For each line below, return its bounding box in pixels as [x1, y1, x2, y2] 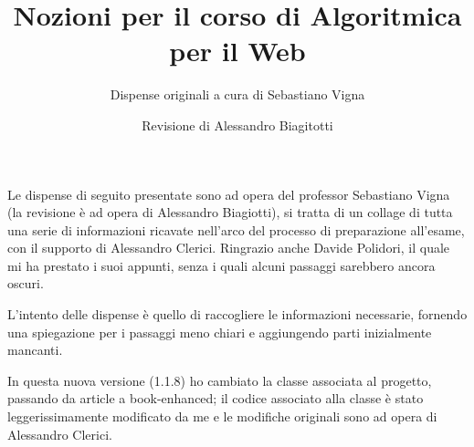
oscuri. [7, 274, 44, 293]
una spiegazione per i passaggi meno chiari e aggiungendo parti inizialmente [7, 322, 432, 341]
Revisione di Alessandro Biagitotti [142, 115, 333, 134]
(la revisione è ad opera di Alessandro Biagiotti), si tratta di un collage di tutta [7, 203, 453, 222]
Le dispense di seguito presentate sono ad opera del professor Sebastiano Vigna [7, 184, 450, 203]
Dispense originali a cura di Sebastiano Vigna [110, 85, 365, 104]
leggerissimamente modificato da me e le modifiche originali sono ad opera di [7, 407, 437, 426]
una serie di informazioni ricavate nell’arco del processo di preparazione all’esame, [7, 220, 465, 239]
